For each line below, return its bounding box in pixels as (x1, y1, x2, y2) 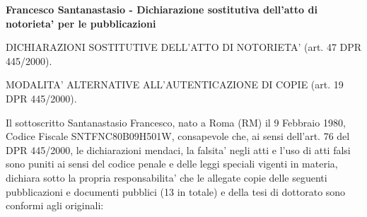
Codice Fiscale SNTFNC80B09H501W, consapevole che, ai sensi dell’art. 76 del (6, 129, 350, 143)
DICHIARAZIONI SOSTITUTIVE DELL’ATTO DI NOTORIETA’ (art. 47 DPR (6, 40, 362, 54)
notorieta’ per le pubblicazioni (6, 16, 156, 30)
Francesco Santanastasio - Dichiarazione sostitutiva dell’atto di (6, 2, 318, 16)
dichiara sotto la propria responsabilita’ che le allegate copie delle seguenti (6, 170, 327, 184)
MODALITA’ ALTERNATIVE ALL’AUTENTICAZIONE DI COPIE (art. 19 (6, 77, 344, 92)
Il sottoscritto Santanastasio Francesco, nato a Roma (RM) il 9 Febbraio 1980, (6, 115, 346, 129)
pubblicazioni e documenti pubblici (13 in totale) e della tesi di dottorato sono (6, 184, 346, 199)
